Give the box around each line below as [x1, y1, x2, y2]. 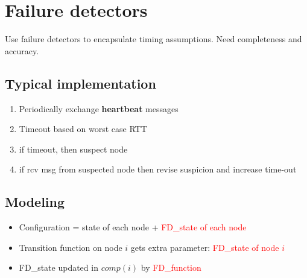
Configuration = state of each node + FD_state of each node [19, 221, 247, 233]
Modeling [5, 192, 65, 211]
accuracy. [5, 44, 39, 57]
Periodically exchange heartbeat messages [19, 102, 179, 115]
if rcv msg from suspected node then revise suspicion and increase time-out [19, 163, 297, 175]
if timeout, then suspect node [19, 142, 128, 155]
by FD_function [141, 261, 201, 274]
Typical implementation [5, 74, 156, 92]
